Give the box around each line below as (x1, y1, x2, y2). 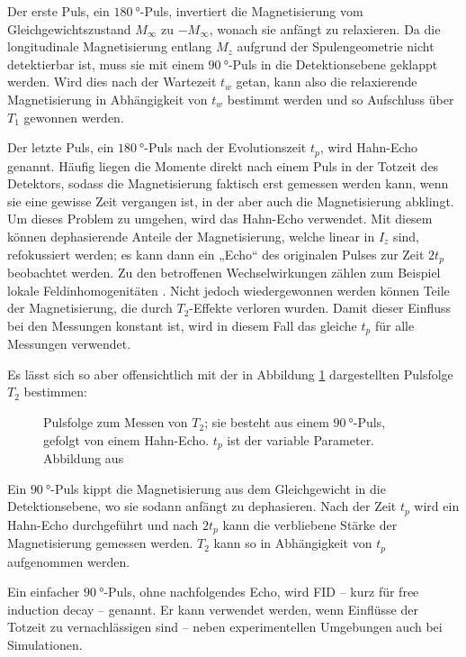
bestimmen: (23, 382, 87, 401)
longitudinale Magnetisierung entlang (7, 37, 212, 56)
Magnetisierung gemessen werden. (7, 534, 193, 552)
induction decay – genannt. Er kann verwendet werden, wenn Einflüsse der (7, 599, 418, 618)
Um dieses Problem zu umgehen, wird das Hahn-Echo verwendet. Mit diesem (7, 209, 433, 228)
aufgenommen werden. (7, 552, 130, 570)
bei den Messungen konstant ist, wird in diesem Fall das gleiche (7, 315, 357, 334)
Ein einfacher (7, 582, 80, 601)
